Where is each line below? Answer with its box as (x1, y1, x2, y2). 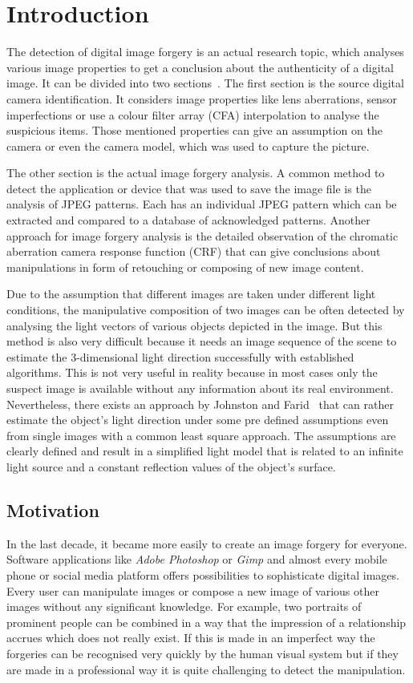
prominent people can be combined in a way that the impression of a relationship (6, 613, 407, 630)
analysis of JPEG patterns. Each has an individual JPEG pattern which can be (6, 196, 397, 212)
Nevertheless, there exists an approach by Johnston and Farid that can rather (6, 395, 394, 412)
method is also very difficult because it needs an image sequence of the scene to (6, 333, 397, 350)
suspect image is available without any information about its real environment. (6, 380, 394, 396)
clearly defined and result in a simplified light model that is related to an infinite (6, 443, 403, 459)
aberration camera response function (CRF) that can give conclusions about (6, 243, 381, 260)
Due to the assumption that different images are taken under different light (6, 285, 376, 302)
